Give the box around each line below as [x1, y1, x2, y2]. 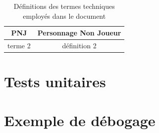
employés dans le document [23, 10, 106, 21]
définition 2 [62, 40, 97, 51]
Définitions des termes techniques [13, 1, 115, 11]
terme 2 [7, 40, 31, 51]
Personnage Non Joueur [37, 28, 121, 38]
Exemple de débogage [4, 110, 156, 130]
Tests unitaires [4, 71, 106, 92]
